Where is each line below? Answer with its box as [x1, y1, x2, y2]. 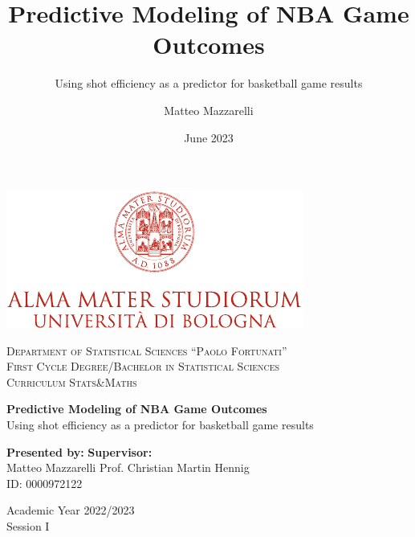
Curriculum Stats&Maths [6, 373, 137, 390]
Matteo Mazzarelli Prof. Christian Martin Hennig [6, 459, 250, 476]
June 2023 [184, 129, 234, 146]
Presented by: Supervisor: [6, 443, 153, 460]
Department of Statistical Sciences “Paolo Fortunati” [6, 342, 287, 359]
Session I [6, 518, 50, 535]
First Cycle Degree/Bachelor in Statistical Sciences [6, 358, 280, 375]
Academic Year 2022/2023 [6, 502, 135, 519]
